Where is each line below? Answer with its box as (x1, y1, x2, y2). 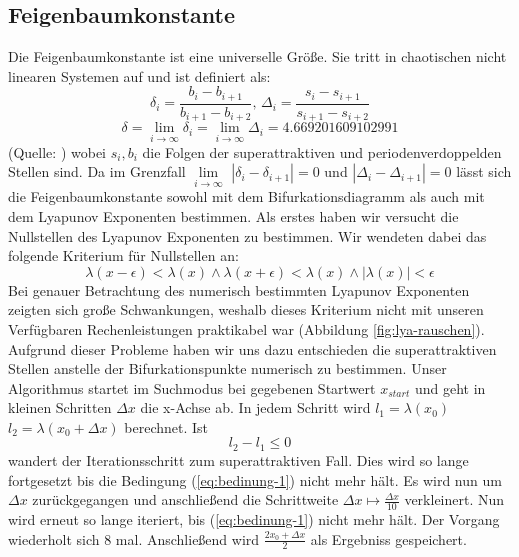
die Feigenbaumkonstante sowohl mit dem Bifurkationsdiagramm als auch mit (8, 186, 485, 207)
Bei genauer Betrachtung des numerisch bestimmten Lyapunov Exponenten (8, 279, 470, 300)
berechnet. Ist (124, 416, 209, 437)
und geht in (414, 377, 486, 398)
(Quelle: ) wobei (8, 141, 107, 162)
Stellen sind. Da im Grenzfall (8, 161, 186, 182)
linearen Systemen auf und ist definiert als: (8, 65, 271, 86)
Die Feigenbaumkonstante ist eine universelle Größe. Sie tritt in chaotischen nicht (8, 46, 507, 67)
